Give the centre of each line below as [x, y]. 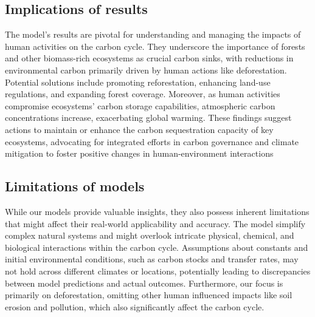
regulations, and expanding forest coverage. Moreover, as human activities [143, 94]
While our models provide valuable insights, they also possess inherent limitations [157, 211]
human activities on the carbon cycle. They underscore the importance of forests [155, 46]
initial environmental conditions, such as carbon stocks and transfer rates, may [152, 259]
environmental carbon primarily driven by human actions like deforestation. [146, 70]
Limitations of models [75, 186]
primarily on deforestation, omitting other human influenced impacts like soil [149, 295]
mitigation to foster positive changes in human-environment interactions [139, 153]
